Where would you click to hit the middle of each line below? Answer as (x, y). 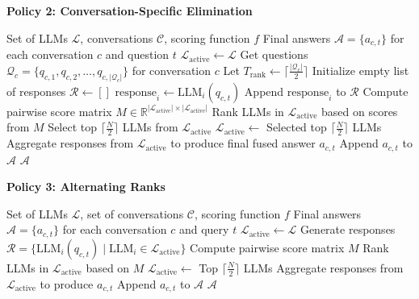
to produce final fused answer (243, 143)
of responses (36, 91)
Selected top (297, 127)
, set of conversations (132, 213)
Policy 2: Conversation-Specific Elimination (130, 10)
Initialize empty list (360, 70)
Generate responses (348, 229)
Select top (73, 127)
